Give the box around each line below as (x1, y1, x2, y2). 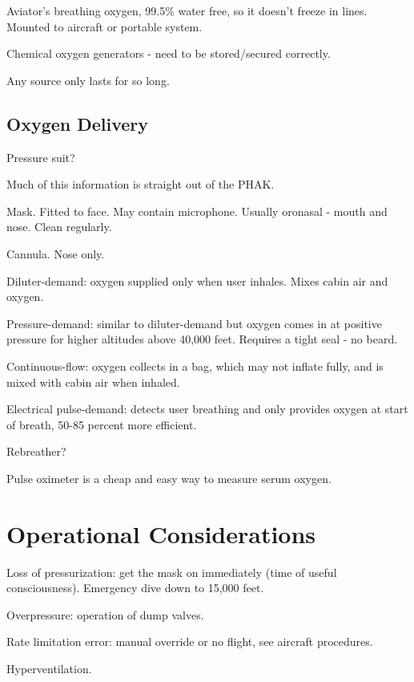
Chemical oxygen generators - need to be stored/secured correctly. (6, 45, 331, 62)
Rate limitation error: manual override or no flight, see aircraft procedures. (6, 633, 373, 650)
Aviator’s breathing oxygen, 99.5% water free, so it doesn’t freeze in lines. (6, 2, 368, 18)
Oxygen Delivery (6, 111, 149, 136)
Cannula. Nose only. (6, 245, 105, 262)
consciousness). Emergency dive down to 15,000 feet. (6, 579, 264, 596)
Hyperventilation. (6, 660, 92, 676)
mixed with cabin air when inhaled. (6, 373, 180, 390)
